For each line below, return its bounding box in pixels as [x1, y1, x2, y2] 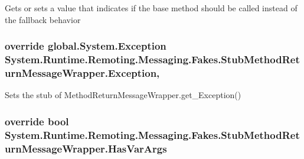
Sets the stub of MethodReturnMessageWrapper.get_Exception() [5, 89, 241, 101]
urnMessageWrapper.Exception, [5, 65, 160, 80]
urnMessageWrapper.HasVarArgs [5, 141, 167, 155]
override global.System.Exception [5, 38, 166, 53]
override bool [5, 113, 69, 128]
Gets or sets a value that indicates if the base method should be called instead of [5, 2, 298, 14]
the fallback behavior [5, 13, 81, 25]
